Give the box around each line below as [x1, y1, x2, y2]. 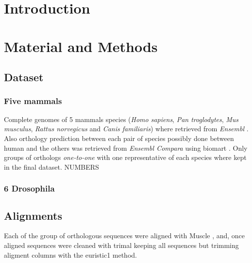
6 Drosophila [4, 182, 55, 194]
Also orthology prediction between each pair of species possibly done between [4, 133, 234, 143]
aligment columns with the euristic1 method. [4, 249, 137, 260]
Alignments [4, 208, 62, 223]
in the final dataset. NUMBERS [4, 161, 99, 172]
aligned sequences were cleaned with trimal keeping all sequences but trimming [4, 240, 239, 250]
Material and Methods [4, 36, 158, 56]
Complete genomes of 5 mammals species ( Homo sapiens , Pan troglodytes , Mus [4, 114, 239, 124]
